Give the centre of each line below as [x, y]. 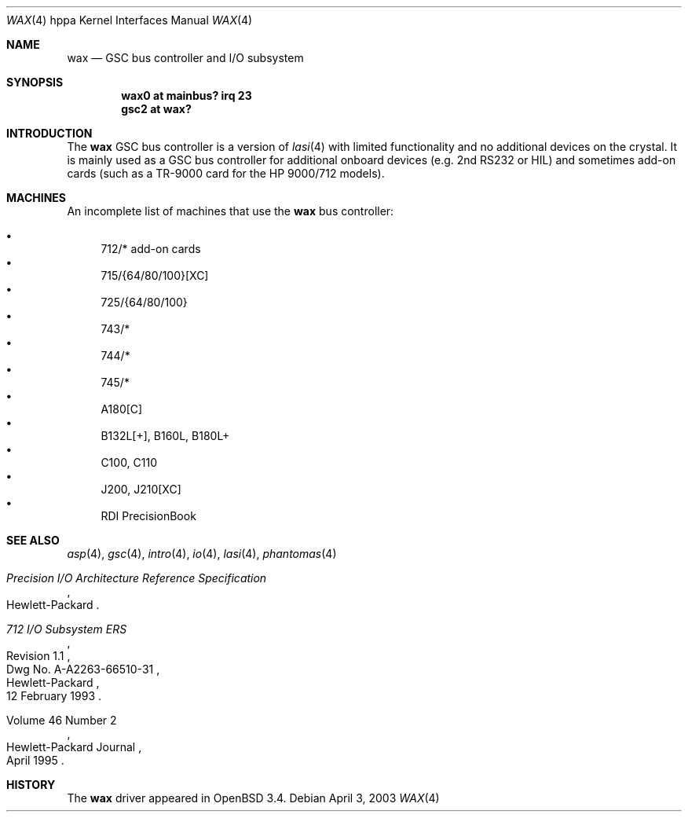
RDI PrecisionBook [148, 516]
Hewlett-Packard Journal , [74, 747]
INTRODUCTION [49, 133]
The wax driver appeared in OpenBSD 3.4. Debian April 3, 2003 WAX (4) [253, 798]
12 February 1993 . [54, 696]
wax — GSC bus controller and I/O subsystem [185, 58]
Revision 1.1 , [38, 656]
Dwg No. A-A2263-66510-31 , [83, 669]
